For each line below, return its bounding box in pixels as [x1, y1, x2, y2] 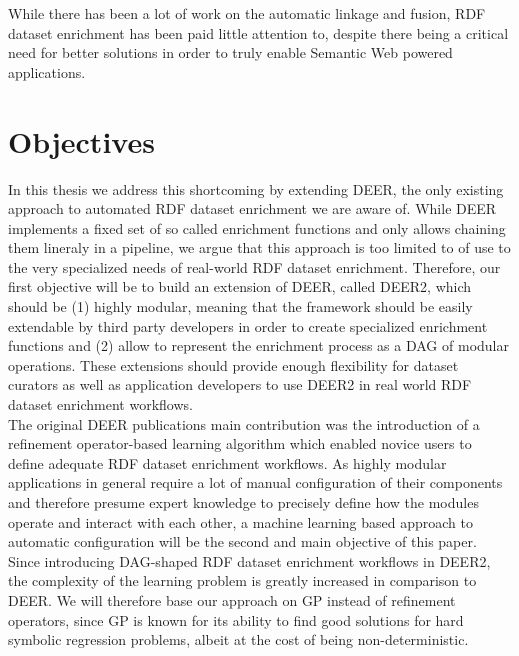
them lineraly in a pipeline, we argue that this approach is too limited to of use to [8, 237, 511, 258]
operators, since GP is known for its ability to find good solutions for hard [8, 609, 464, 630]
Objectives [8, 120, 155, 161]
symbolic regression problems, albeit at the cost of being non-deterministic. [8, 629, 469, 650]
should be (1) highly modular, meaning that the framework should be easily [8, 296, 473, 317]
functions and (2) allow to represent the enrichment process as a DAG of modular [8, 335, 509, 356]
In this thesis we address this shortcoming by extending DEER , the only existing [8, 178, 504, 199]
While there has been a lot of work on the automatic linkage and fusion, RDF [8, 3, 486, 23]
